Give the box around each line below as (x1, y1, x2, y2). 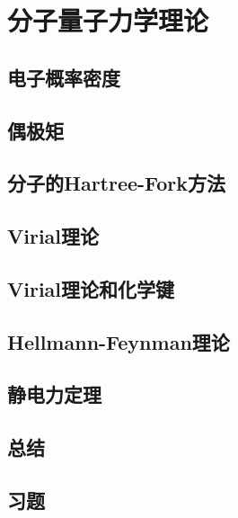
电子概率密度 (7, 63, 120, 91)
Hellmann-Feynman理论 (7, 327, 230, 355)
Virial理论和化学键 (7, 274, 175, 302)
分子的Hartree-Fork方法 (7, 169, 226, 197)
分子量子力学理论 (7, 2, 209, 39)
